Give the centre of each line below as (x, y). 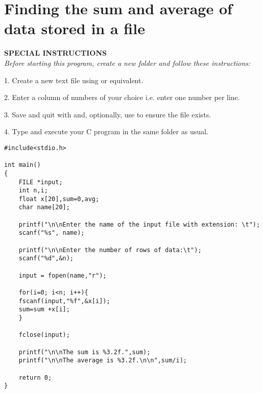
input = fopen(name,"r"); (63, 275)
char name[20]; (44, 207)
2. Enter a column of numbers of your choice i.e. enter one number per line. (122, 97)
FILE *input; (41, 182)
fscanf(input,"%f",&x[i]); (64, 301)
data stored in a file (75, 28)
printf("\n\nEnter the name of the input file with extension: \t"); (139, 224)
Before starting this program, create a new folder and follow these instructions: (127, 63)
